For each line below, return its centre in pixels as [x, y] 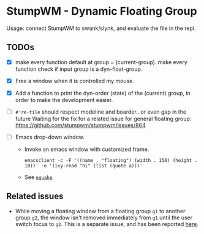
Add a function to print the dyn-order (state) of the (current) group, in [103, 93]
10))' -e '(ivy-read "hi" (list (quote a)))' [83, 166]
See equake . [39, 177]
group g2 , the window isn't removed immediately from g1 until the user [104, 218]
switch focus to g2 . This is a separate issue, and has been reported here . [107, 224]
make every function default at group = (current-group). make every [101, 62]
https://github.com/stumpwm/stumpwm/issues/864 [80, 125]
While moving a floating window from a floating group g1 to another [100, 211]
